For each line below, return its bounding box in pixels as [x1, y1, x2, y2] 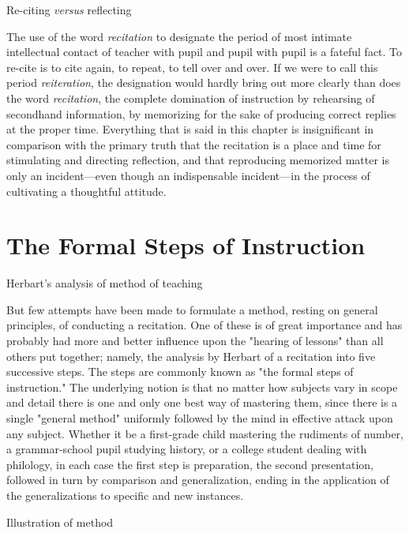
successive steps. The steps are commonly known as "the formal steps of [6, 363, 354, 380]
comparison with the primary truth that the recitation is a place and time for [6, 136, 381, 152]
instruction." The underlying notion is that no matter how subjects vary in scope [6, 378, 398, 395]
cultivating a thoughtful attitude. [6, 182, 167, 199]
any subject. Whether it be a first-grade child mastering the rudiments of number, [6, 425, 404, 441]
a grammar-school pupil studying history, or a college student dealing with [6, 441, 367, 457]
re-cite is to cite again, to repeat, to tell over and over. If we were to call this [6, 58, 378, 75]
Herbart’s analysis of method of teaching [6, 275, 203, 291]
